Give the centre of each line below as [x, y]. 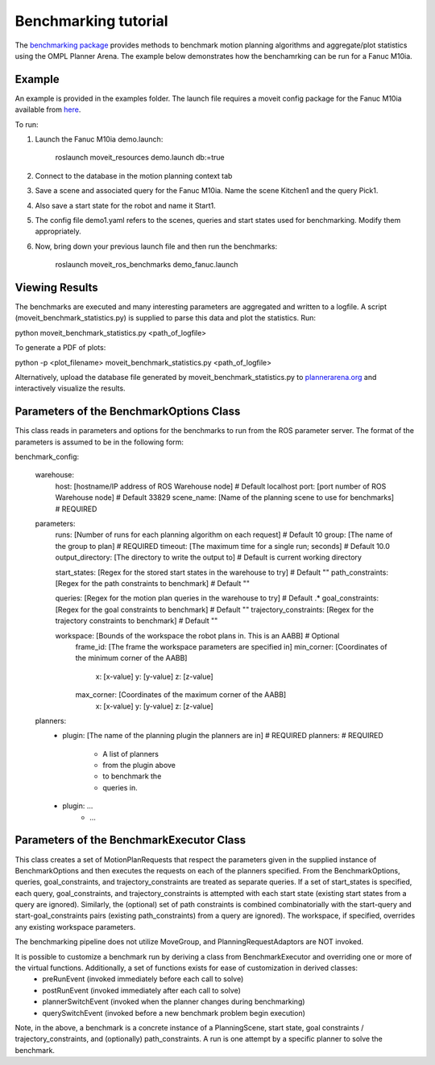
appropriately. [58, 231]
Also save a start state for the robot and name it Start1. [126, 205]
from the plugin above [139, 766]
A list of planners [130, 753]
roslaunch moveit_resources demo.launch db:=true [140, 158]
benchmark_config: [47, 457]
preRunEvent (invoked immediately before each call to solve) [143, 979]
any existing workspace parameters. [75, 927]
